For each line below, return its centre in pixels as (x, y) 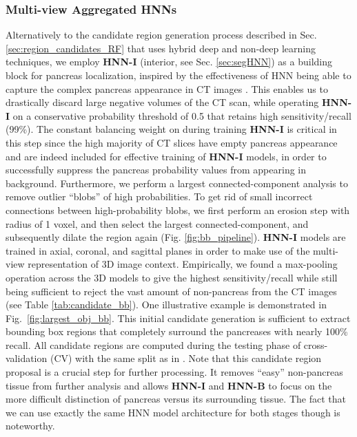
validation (27, 358)
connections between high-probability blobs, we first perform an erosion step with (178, 210)
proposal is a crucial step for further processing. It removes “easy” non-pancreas (174, 372)
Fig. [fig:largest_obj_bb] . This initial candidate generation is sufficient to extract (178, 318)
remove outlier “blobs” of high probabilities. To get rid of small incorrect (159, 196)
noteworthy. (30, 426)
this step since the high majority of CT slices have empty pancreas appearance (172, 142)
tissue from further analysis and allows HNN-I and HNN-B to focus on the (169, 385)
